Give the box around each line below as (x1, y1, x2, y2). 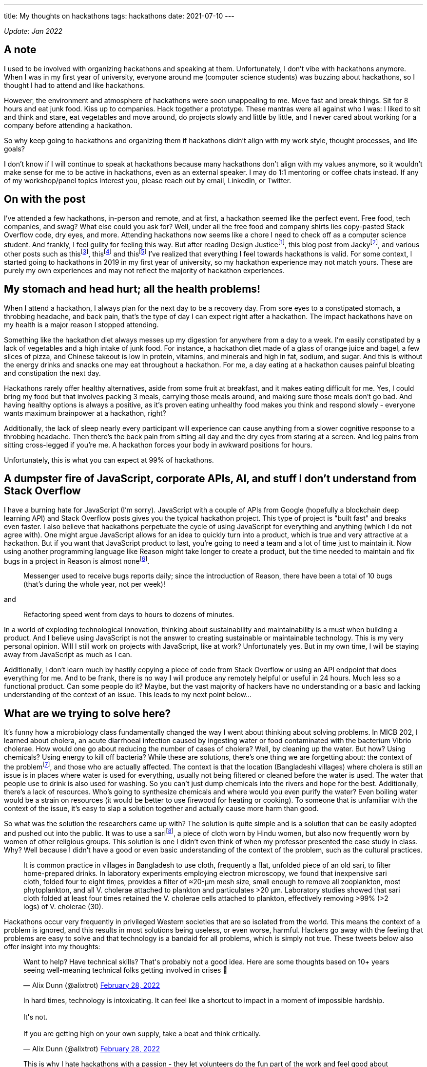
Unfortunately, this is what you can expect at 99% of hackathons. (4, 455, 214, 464)
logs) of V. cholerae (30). (23, 902, 103, 911)
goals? (4, 144, 25, 153)
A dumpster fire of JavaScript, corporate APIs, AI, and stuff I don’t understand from (4, 472, 417, 485)
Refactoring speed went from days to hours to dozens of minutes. (23, 610, 234, 619)
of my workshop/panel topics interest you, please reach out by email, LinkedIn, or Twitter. (4, 176, 291, 185)
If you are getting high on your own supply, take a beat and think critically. (23, 1029, 261, 1038)
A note (4, 43, 37, 56)
